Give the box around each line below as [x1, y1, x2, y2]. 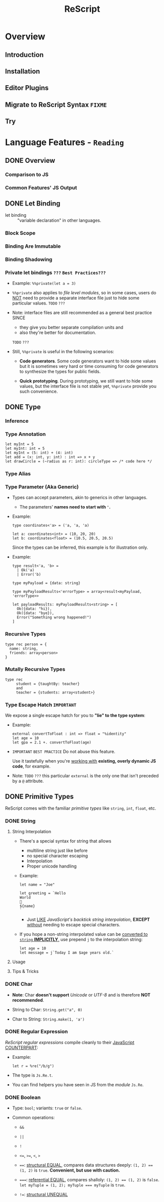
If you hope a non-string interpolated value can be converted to [19, 931, 148, 937]
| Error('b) [17, 572, 41, 577]
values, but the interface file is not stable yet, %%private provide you [19, 384, 157, 389]
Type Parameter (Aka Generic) [5, 483, 79, 490]
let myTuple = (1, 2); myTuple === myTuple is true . [19, 1182, 126, 1188]
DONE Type [5, 403, 41, 411]
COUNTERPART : [5, 1045, 38, 1050]
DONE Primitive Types [5, 792, 74, 800]
